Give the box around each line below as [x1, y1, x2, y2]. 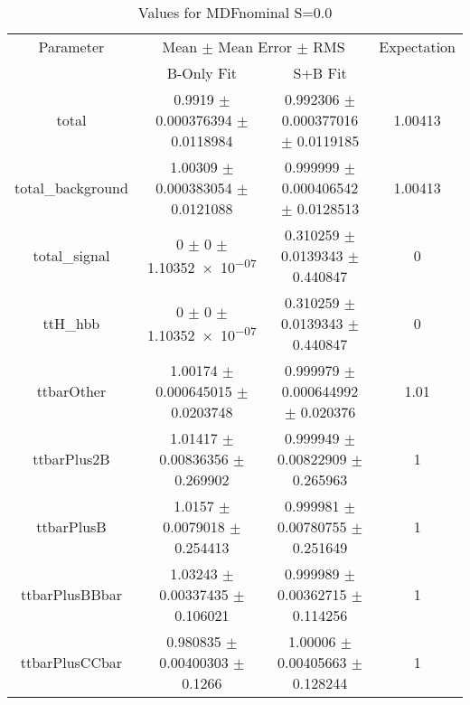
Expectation [379, 36, 456, 57]
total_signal [33, 245, 110, 266]
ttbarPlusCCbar [20, 652, 123, 672]
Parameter [38, 36, 105, 57]
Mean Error [218, 36, 293, 57]
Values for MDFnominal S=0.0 [137, 2, 333, 23]
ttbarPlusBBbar [20, 584, 122, 605]
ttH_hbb [42, 313, 100, 334]
